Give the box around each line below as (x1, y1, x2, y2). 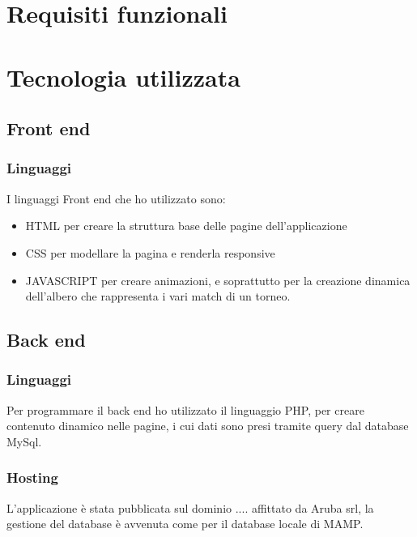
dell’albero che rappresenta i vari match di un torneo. (25, 288, 291, 305)
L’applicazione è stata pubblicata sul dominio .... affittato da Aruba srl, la (6, 499, 374, 516)
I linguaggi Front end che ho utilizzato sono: (6, 190, 226, 207)
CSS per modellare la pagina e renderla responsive (25, 244, 275, 261)
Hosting (6, 467, 58, 488)
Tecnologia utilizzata (6, 60, 240, 93)
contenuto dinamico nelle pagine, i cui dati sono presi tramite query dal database (6, 417, 409, 434)
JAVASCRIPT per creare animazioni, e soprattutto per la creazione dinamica (25, 271, 411, 288)
